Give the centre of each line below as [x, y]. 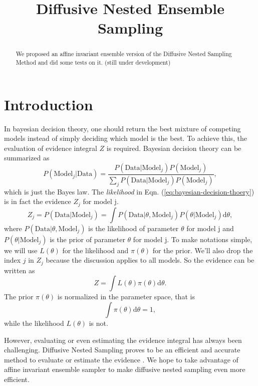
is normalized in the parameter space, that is [126, 297]
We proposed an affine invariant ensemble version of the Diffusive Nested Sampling [124, 54]
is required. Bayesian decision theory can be [174, 148]
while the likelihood [34, 323]
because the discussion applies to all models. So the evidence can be [150, 260]
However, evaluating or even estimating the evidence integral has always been [123, 340]
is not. [98, 323]
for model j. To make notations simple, [193, 239]
